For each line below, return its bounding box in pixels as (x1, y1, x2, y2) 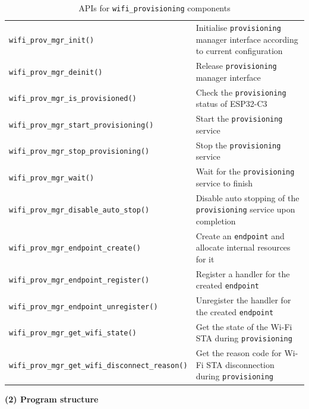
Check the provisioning (196, 85, 286, 98)
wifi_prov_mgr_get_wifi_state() (9, 329, 137, 338)
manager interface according (196, 33, 298, 45)
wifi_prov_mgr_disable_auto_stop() (9, 206, 150, 215)
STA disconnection (206, 358, 275, 370)
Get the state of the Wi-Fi (196, 320, 292, 332)
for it (196, 252, 215, 265)
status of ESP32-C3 (196, 97, 267, 110)
